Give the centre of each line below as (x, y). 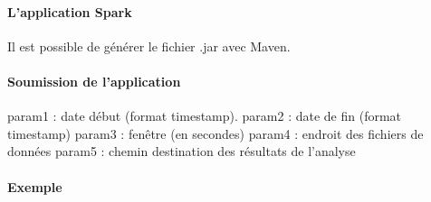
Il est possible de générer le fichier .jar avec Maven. (149, 46)
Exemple (35, 186)
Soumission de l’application (94, 81)
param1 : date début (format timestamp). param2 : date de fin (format (205, 116)
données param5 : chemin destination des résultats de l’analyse (182, 151)
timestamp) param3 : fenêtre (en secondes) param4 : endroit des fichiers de (215, 133)
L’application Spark (70, 11)
